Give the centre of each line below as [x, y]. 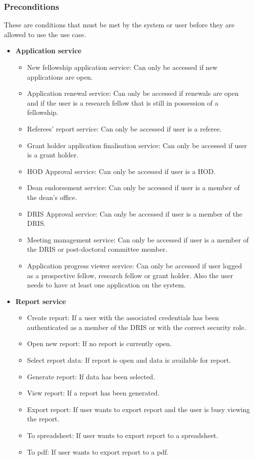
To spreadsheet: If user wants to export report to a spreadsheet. [123, 435]
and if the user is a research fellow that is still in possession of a [123, 102]
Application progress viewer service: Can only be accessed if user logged [135, 265]
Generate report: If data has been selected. [91, 376]
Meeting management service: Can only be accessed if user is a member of [138, 239]
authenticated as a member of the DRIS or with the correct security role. [137, 327]
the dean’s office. [52, 197]
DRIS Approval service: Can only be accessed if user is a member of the [135, 213]
